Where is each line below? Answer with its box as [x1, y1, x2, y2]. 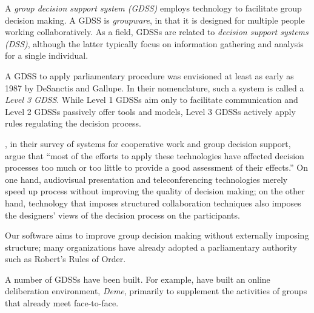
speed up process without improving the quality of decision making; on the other [5, 185, 305, 197]
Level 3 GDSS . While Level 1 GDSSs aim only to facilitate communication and [5, 93, 298, 106]
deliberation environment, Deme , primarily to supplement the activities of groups [5, 285, 307, 297]
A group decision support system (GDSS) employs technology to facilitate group [5, 2, 302, 14]
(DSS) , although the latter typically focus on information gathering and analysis [5, 37, 304, 50]
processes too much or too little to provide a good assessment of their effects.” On [5, 161, 309, 174]
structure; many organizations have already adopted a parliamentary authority [5, 240, 297, 253]
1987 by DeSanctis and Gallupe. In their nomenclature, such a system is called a [5, 81, 304, 94]
